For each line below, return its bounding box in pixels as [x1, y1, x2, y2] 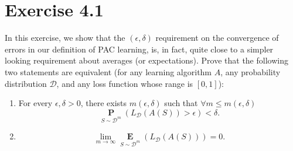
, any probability [220, 65, 281, 78]
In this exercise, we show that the [5, 31, 125, 44]
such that [164, 97, 198, 109]
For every [18, 97, 53, 109]
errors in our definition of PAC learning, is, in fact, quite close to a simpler [5, 43, 274, 55]
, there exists [80, 97, 127, 109]
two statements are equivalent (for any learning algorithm [5, 65, 212, 78]
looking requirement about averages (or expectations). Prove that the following [5, 54, 288, 66]
